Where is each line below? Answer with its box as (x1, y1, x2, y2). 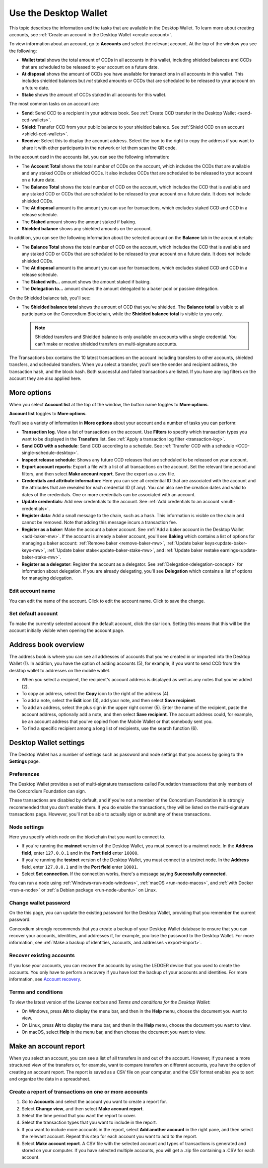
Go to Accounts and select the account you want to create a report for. (21, 1099, 167, 1105)
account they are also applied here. (9, 375, 81, 381)
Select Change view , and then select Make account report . (21, 1105, 144, 1111)
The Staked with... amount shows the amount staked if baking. (21, 278, 151, 284)
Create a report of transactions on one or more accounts (9, 1088, 148, 1095)
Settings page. (9, 758, 40, 764)
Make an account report (9, 1042, 85, 1050)
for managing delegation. (21, 575, 73, 581)
